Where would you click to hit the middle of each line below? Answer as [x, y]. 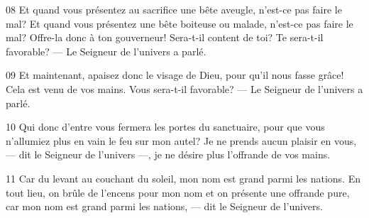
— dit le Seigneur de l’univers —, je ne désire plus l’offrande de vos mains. [168, 154]
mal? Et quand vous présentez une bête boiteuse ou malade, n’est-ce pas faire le [180, 23]
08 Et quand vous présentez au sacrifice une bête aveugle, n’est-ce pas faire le [174, 9]
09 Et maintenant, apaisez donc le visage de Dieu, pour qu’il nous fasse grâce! [175, 75]
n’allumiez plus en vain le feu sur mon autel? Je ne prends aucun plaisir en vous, [181, 140]
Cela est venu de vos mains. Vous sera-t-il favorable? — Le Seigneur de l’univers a [184, 88]
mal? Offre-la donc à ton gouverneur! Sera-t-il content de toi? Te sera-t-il [165, 37]
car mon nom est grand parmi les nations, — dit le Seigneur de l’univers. [164, 206]
